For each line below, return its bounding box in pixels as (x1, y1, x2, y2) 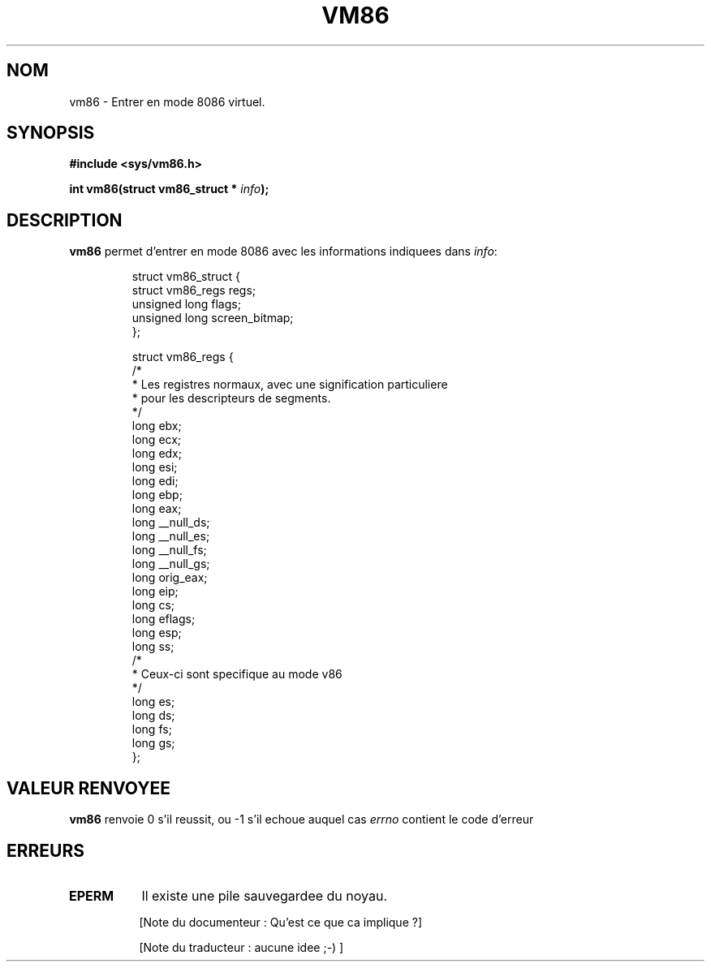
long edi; (131, 474, 179, 488)
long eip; (131, 584, 179, 599)
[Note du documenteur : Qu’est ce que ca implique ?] (139, 914, 423, 929)
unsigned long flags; (131, 297, 241, 312)
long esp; (131, 626, 182, 640)
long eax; (131, 501, 182, 516)
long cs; (131, 598, 175, 613)
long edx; (131, 446, 182, 461)
